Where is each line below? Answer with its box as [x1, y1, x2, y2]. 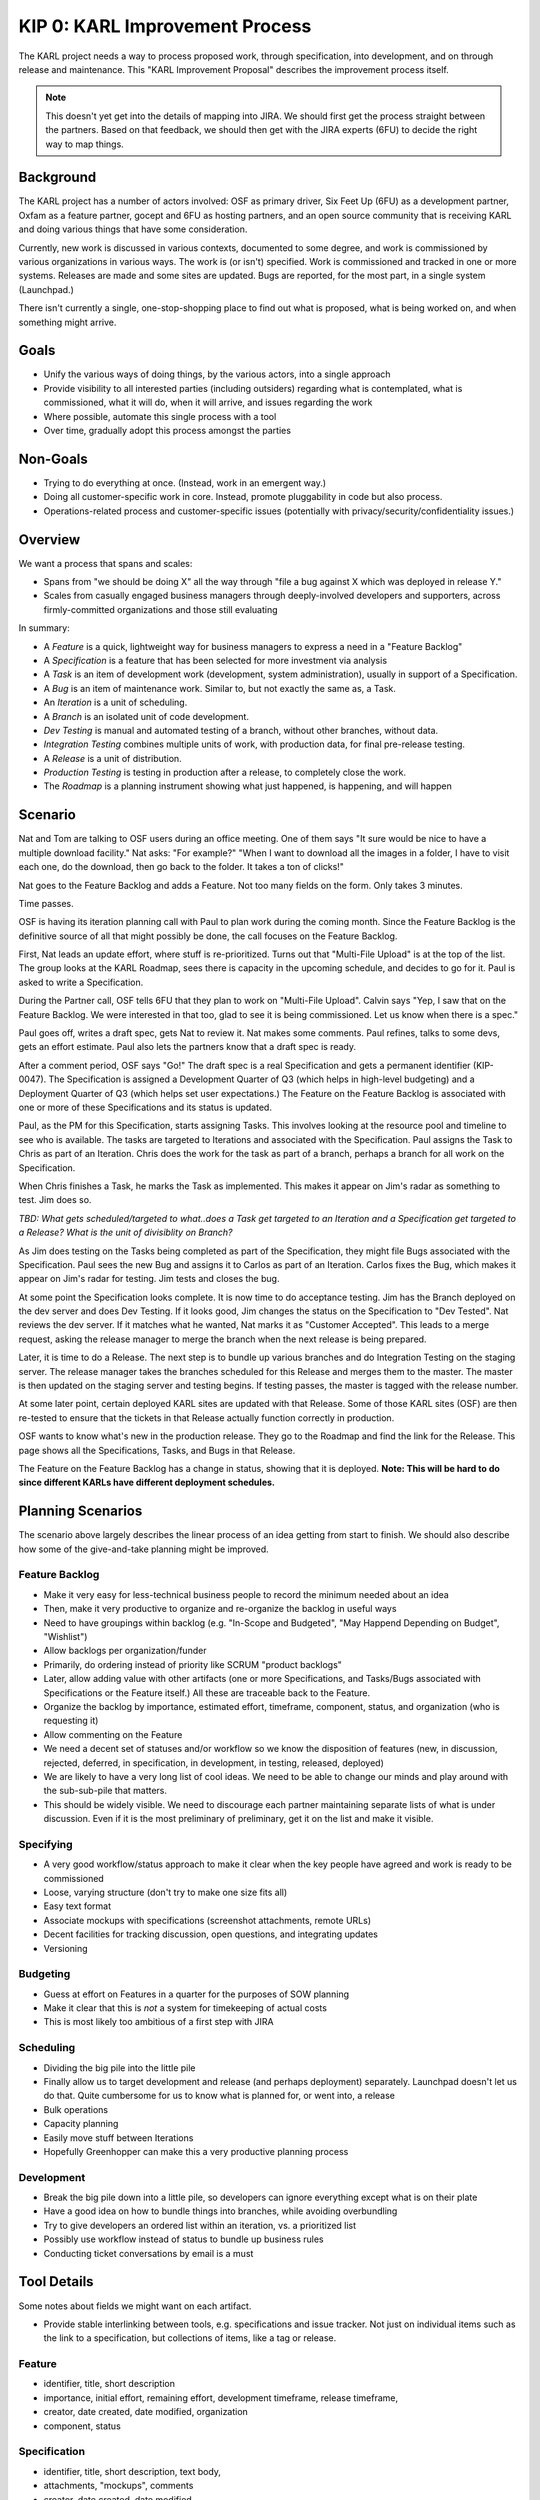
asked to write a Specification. [18, 976, 144, 988]
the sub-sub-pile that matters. [43, 1785, 168, 1797]
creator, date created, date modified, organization [43, 2406, 249, 2418]
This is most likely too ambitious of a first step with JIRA [43, 2016, 274, 2028]
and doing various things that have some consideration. [18, 223, 248, 235]
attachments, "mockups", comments [43, 2480, 194, 2492]
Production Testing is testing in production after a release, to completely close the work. [43, 766, 407, 779]
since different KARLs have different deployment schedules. [18, 1476, 275, 1489]
